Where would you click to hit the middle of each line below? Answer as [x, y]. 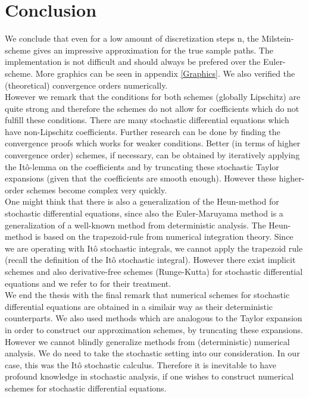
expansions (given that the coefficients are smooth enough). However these [141, 178]
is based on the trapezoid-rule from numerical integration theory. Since [164, 236]
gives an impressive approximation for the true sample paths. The [153, 50]
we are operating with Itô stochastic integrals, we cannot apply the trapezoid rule [154, 248]
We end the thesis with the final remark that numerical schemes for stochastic [147, 295]
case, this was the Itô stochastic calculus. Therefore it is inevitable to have [141, 364]
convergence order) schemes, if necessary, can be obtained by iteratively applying [152, 155]
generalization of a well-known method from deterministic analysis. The [135, 225]
